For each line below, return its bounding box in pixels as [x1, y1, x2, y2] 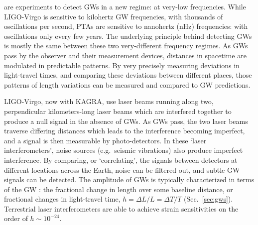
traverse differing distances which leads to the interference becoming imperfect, [4, 125, 245, 136]
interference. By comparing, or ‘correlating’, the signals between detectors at [4, 154, 238, 165]
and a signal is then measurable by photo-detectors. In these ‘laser [4, 135, 207, 145]
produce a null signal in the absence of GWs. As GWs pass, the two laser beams [4, 115, 248, 126]
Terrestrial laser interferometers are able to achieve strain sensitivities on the [4, 203, 239, 214]
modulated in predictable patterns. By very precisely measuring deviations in [4, 60, 240, 70]
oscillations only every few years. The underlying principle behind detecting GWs [4, 30, 252, 41]
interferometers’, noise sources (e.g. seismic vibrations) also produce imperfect [4, 145, 243, 155]
